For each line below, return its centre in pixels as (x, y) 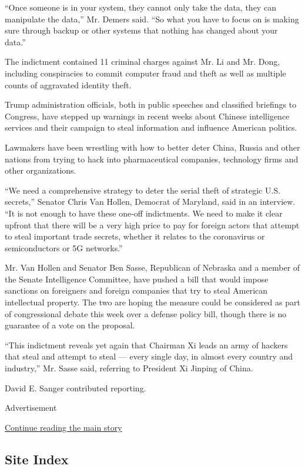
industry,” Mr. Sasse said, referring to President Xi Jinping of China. (129, 368)
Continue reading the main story (63, 427)
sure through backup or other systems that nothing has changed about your (141, 30)
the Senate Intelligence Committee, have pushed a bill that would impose (137, 279)
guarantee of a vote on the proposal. (70, 325)
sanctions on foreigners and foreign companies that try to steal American (136, 290)
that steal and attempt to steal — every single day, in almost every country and (149, 356)
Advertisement (31, 408)
